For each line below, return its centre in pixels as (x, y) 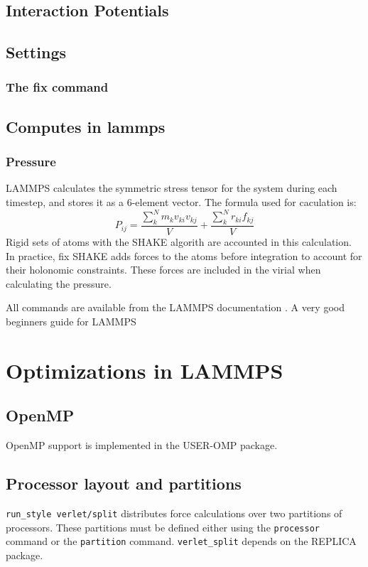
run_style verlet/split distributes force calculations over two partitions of (174, 513)
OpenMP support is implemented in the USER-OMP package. (142, 445)
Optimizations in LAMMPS (145, 370)
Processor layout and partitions (124, 484)
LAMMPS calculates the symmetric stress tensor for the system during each (172, 188)
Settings (36, 52)
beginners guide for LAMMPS (71, 321)
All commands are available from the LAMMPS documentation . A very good (175, 307)
